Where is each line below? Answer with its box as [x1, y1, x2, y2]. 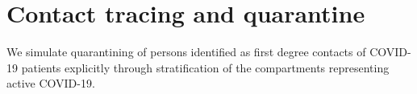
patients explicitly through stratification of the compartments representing [21, 59, 390, 76]
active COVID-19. [6, 75, 95, 92]
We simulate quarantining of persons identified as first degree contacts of [6, 43, 366, 60]
